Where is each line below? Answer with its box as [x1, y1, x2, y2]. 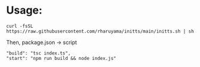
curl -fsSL [6, 23, 34, 29]
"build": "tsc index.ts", [6, 50, 71, 56]
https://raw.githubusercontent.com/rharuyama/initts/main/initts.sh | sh [6, 28, 195, 34]
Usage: [6, 4, 43, 17]
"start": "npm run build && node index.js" [6, 55, 117, 61]
